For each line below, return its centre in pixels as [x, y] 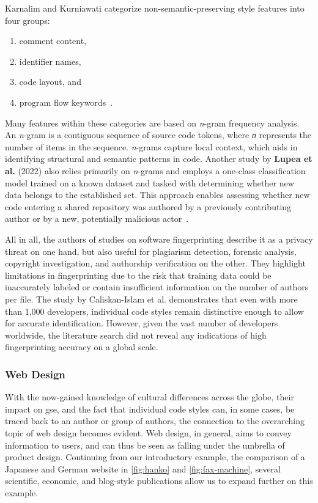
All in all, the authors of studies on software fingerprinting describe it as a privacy [159, 239]
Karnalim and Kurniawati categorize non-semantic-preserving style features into [155, 8]
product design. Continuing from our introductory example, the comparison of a [155, 457]
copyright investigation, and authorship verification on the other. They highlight [155, 263]
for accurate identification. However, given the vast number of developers [142, 323]
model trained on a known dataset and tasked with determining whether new [150, 182]
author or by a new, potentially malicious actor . [97, 218]
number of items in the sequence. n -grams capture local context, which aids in [151, 146]
